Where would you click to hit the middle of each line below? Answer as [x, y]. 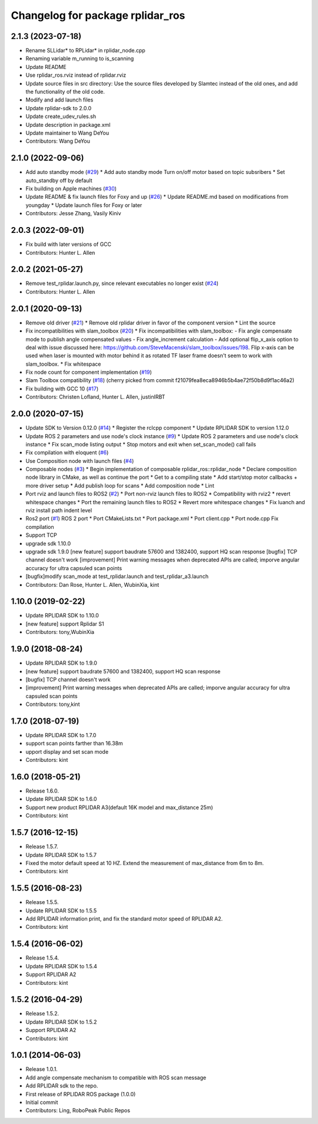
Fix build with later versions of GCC [69, 244]
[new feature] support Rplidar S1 [65, 624]
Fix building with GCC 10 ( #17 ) [62, 389]
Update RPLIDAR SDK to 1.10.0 [62, 616]
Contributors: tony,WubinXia [60, 632]
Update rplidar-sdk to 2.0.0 [58, 108]
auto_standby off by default [59, 180]
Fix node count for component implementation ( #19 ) [89, 372]
